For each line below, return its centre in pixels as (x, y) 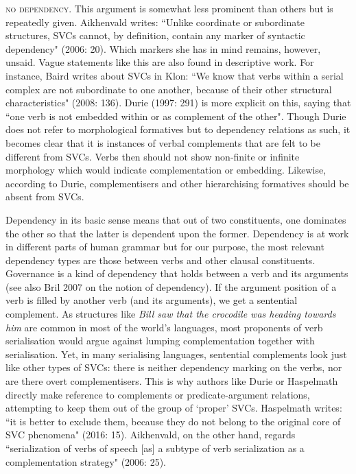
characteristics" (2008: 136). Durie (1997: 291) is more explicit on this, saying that (178, 103)
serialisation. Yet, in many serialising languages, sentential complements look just (176, 354)
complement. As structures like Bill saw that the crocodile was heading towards (171, 314)
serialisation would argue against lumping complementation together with (160, 341)
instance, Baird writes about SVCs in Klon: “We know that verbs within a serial (175, 75)
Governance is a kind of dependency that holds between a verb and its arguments (177, 273)
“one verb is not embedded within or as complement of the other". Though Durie (176, 116)
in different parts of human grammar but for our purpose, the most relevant (165, 247)
